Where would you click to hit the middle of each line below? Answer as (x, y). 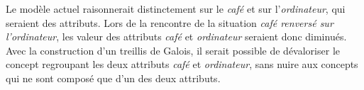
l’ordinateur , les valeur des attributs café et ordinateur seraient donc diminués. (176, 36)
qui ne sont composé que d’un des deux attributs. (113, 78)
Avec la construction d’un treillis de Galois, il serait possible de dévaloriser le (173, 50)
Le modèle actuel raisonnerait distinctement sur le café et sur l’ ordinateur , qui (176, 9)
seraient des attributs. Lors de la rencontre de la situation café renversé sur (170, 22)
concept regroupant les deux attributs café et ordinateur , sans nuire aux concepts (182, 64)
